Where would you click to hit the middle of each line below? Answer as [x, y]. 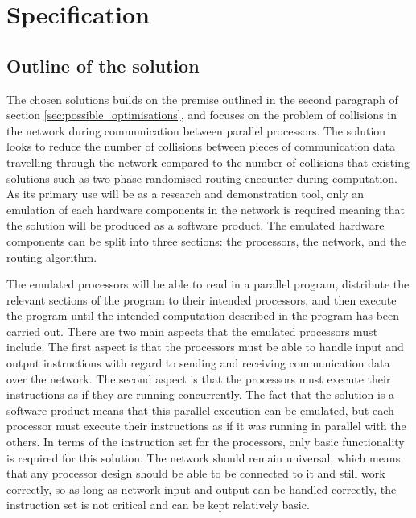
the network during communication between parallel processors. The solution [196, 130]
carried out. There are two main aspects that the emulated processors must [192, 331]
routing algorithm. [52, 257]
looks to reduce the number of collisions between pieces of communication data [201, 146]
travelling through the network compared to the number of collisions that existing [208, 162]
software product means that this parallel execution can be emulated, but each [200, 410]
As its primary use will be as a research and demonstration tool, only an [185, 194]
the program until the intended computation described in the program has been [203, 315]
